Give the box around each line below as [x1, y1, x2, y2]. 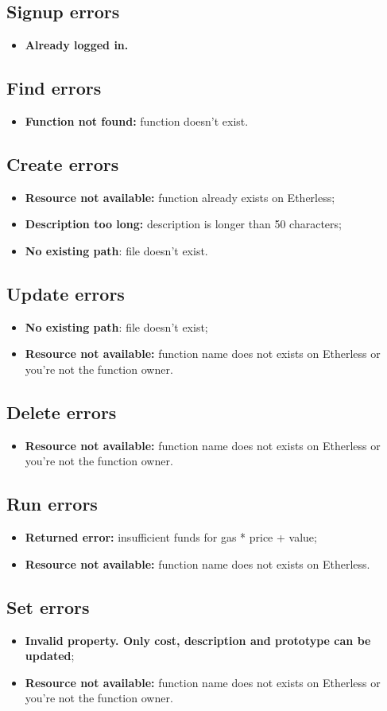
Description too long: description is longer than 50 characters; [25, 216, 342, 232]
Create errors [6, 151, 119, 176]
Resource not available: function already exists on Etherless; [25, 188, 335, 205]
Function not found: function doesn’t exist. [25, 113, 249, 129]
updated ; [25, 647, 75, 664]
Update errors [6, 281, 125, 305]
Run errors [6, 491, 98, 516]
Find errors [6, 76, 102, 100]
